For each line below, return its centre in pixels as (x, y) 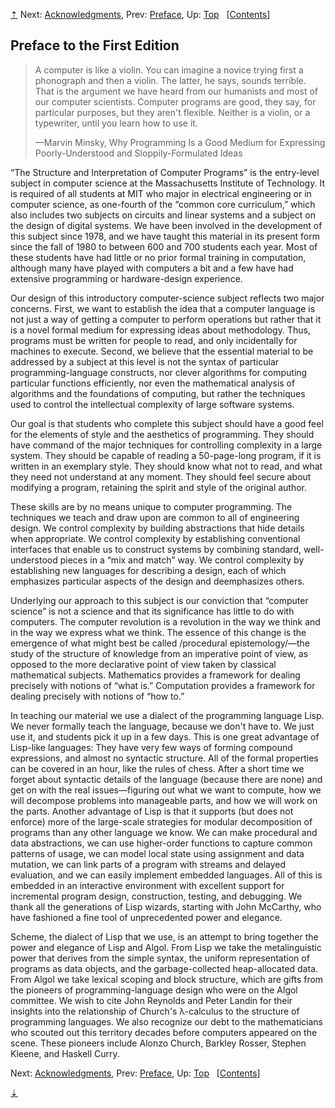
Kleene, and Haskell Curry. (65, 1053)
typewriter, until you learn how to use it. (116, 123)
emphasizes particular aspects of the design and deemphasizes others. (157, 581)
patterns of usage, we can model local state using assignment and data (157, 853)
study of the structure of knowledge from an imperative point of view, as (159, 653)
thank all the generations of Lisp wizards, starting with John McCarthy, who (166, 906)
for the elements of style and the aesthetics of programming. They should (162, 434)
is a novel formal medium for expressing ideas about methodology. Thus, (160, 330)
